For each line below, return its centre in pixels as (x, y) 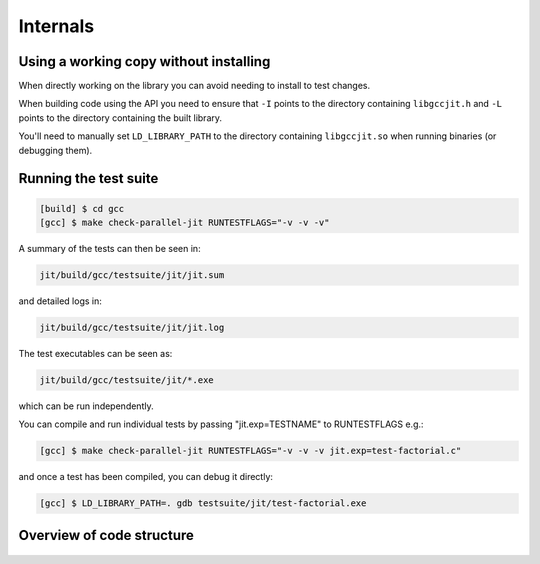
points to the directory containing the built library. (120, 117)
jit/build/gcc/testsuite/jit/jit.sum (132, 274)
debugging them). (55, 150)
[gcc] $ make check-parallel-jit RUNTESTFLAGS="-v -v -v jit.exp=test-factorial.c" (250, 451)
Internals (56, 26)
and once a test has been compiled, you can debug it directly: (146, 477)
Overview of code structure (106, 535)
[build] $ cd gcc (82, 208)
